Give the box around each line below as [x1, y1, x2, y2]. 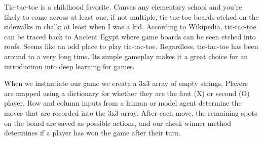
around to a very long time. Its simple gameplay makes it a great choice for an [4, 51, 248, 61]
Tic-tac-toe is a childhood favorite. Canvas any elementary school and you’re [4, 2, 242, 12]
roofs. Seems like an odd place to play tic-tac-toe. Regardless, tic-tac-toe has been [4, 41, 258, 52]
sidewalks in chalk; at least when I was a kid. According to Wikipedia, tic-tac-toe [4, 21, 256, 32]
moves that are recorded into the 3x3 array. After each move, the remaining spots [4, 107, 257, 118]
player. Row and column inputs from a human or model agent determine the [4, 98, 242, 108]
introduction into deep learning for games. [4, 61, 135, 71]
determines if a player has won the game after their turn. [4, 127, 181, 138]
